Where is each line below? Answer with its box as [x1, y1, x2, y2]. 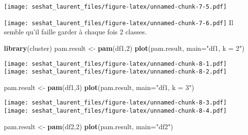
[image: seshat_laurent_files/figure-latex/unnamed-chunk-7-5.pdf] [4, 3, 227, 10]
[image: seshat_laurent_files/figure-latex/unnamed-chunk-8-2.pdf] [4, 68, 227, 75]
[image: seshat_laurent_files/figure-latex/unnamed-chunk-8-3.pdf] [4, 99, 227, 106]
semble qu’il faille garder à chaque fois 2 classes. [4, 27, 147, 37]
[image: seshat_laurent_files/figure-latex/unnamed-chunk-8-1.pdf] [4, 60, 227, 67]
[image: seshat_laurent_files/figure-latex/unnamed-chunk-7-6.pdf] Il [4, 17, 233, 27]
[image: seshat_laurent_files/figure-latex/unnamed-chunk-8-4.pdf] [4, 107, 227, 115]
